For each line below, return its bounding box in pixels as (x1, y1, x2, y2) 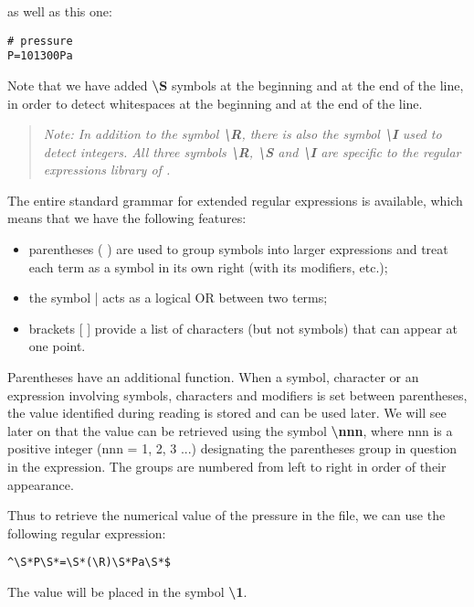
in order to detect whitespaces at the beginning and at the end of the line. (7, 93, 423, 112)
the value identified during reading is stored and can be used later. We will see (7, 403, 447, 422)
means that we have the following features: (7, 208, 247, 228)
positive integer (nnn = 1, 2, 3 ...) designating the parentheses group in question (7, 439, 458, 458)
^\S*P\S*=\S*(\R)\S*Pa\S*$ (7, 556, 171, 570)
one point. (28, 336, 86, 356)
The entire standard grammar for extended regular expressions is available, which (7, 190, 463, 209)
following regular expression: (7, 523, 166, 542)
